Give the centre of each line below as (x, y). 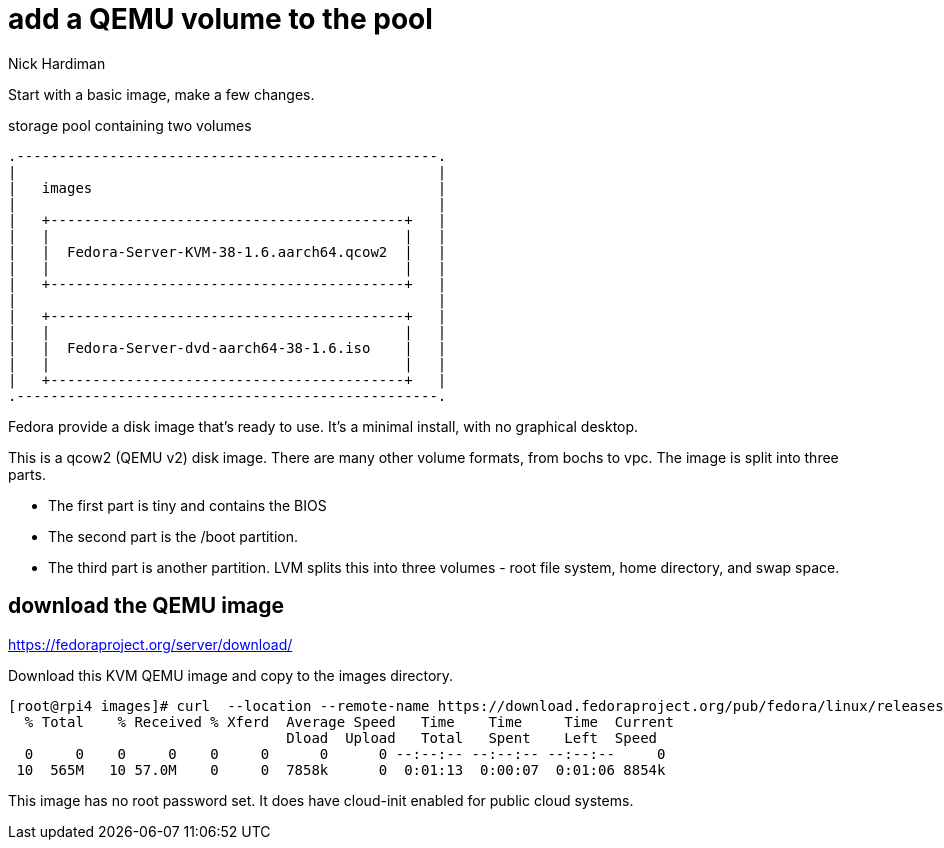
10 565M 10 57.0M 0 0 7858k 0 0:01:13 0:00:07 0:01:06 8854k (341, 769)
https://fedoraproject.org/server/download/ (150, 644)
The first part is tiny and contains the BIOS (187, 505)
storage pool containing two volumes (130, 125)
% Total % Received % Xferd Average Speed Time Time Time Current (349, 721)
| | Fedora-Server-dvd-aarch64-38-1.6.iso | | (227, 347)
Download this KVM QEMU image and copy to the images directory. (231, 675)
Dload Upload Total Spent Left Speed (472, 737)
